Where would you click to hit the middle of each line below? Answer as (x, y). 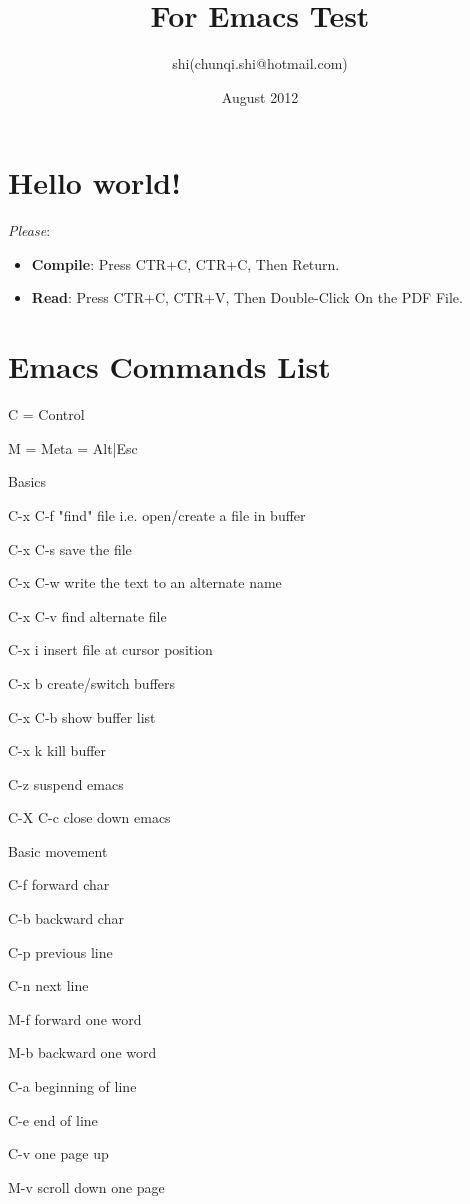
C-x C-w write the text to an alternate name (145, 582)
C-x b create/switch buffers (92, 682)
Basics (27, 481)
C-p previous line (60, 951)
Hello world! (95, 182)
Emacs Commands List (169, 366)
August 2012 (260, 96)
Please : (29, 230)
